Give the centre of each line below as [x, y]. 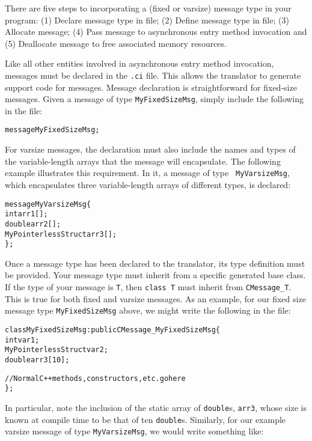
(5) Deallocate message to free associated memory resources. [116, 43]
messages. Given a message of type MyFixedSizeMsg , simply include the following [154, 99]
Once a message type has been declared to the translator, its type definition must [155, 263]
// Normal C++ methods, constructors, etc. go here [95, 378]
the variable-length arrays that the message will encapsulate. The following [143, 161]
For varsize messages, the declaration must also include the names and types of [150, 149]
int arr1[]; [26, 214]
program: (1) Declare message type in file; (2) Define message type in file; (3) [147, 20]
